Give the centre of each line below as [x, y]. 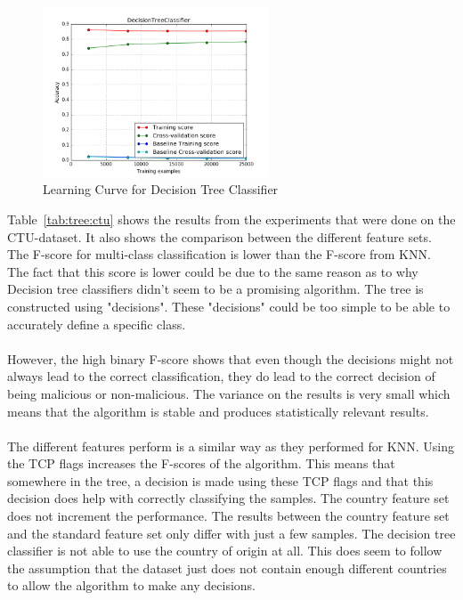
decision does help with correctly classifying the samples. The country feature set [228, 498]
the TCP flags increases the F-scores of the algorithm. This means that [201, 463]
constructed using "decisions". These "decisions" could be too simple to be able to [229, 306]
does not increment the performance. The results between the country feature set [228, 516]
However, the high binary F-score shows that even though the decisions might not [231, 358]
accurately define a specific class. [97, 324]
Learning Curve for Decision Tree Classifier [161, 189]
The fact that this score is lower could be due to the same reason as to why [213, 271]
